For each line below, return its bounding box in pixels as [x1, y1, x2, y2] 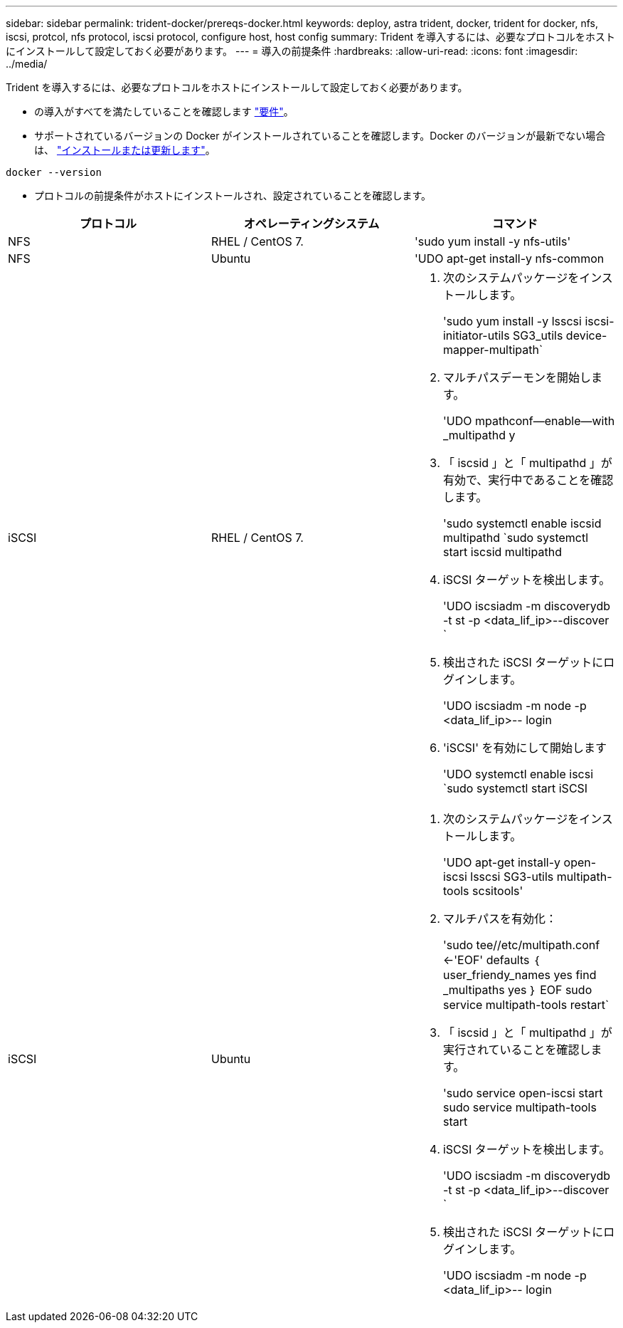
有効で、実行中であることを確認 [442, 473, 614, 487]
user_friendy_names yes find [442, 968, 597, 982]
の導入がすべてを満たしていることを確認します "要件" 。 [34, 105, 294, 117]
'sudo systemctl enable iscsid [442, 516, 602, 530]
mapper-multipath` [442, 343, 543, 357]
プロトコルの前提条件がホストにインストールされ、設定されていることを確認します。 [34, 189, 432, 202]
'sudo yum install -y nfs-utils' [414, 234, 571, 249]
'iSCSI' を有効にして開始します [442, 741, 607, 755]
